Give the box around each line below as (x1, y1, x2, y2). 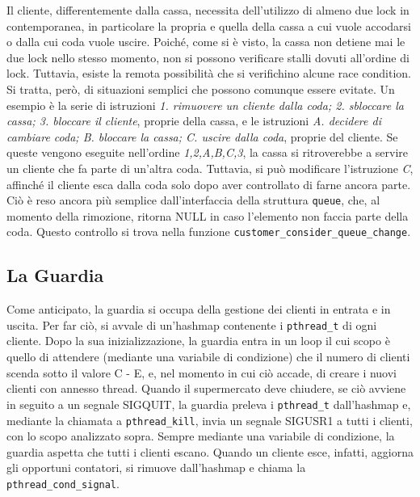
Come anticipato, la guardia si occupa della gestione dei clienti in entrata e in (6, 301, 391, 318)
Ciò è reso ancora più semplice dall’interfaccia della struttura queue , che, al (6, 192, 380, 208)
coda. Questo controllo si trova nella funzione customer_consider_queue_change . (6, 223, 411, 240)
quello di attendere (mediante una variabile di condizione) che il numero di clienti (6, 348, 410, 365)
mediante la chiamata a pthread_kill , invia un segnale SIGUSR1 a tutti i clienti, (6, 411, 413, 428)
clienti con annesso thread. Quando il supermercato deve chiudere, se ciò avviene (6, 380, 406, 397)
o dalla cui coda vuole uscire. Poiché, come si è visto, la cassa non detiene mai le (6, 33, 405, 50)
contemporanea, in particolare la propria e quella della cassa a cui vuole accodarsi (6, 17, 411, 34)
